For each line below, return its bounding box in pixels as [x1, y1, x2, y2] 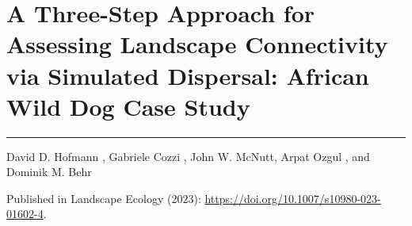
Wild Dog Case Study [6, 90, 250, 122]
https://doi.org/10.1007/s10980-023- [204, 190, 381, 206]
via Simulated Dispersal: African [6, 59, 369, 91]
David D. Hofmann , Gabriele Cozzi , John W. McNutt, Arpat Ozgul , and [6, 147, 370, 164]
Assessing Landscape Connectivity [6, 28, 388, 60]
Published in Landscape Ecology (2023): [6, 190, 201, 206]
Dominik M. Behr [6, 163, 92, 180]
